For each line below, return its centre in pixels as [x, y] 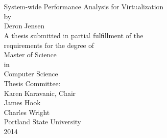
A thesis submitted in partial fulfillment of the [74, 35]
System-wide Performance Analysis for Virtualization [84, 7]
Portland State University [43, 122]
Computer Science [31, 74]
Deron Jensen [24, 26]
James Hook [22, 103]
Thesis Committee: [32, 83]
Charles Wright [27, 112]
